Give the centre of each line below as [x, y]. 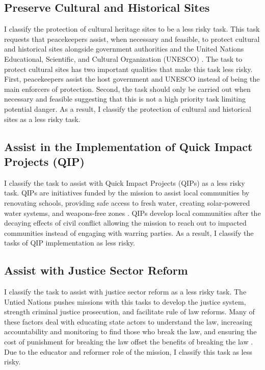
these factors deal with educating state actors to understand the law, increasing [128, 321]
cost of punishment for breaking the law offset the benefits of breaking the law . [129, 342]
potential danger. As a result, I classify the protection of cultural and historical [128, 108]
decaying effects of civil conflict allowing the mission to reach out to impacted [125, 223]
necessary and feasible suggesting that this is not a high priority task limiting [125, 99]
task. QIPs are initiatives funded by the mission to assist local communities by [127, 193]
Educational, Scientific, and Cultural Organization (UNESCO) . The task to [123, 58]
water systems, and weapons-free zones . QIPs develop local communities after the [132, 213]
